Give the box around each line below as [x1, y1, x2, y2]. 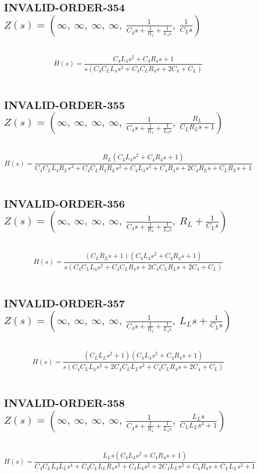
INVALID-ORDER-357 [4, 295, 125, 310]
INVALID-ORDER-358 [4, 395, 125, 410]
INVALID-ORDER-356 [4, 195, 125, 211]
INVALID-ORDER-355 [4, 97, 125, 112]
